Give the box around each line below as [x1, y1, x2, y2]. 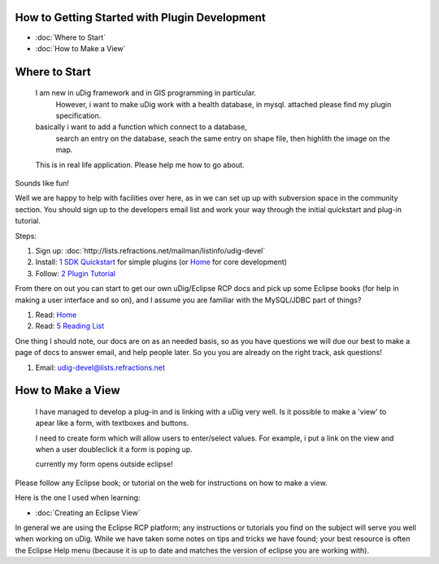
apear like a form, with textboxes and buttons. [35, 419, 189, 428]
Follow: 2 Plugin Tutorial [35, 268, 115, 278]
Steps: [15, 231, 37, 241]
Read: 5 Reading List [35, 321, 105, 331]
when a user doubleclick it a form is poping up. [35, 445, 193, 454]
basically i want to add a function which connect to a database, [35, 122, 247, 132]
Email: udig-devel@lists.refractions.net [35, 362, 166, 372]
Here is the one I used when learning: [15, 492, 141, 503]
